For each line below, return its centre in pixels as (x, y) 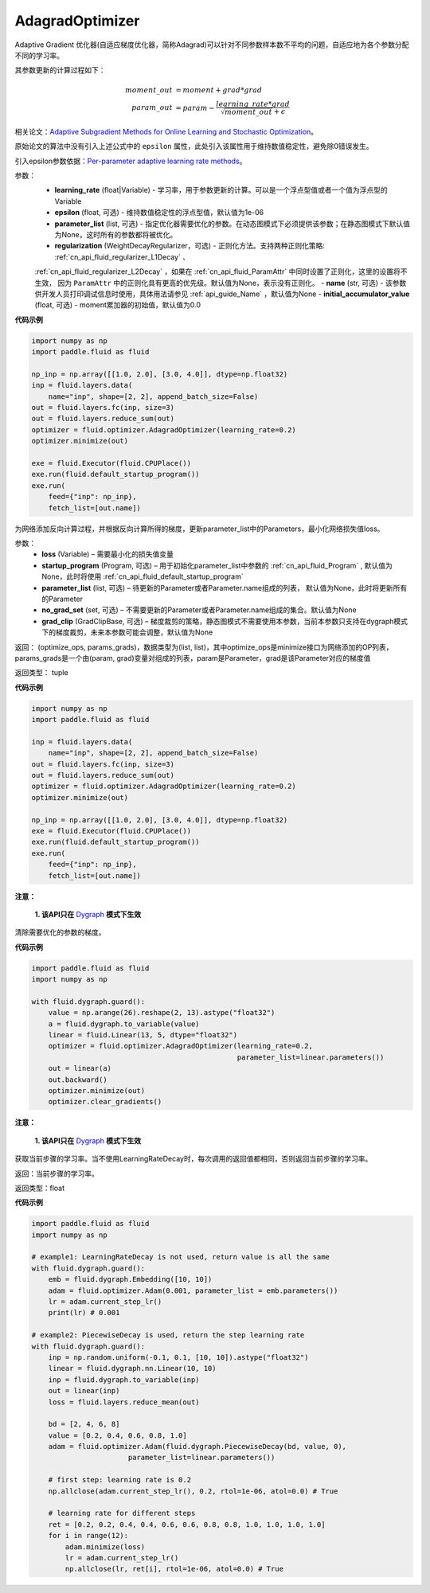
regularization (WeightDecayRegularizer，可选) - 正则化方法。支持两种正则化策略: (190, 246)
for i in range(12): (88, 1536)
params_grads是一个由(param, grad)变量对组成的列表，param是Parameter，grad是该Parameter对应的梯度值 (193, 658)
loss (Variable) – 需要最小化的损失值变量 (108, 554)
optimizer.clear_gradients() (105, 1102)
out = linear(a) (80, 1068)
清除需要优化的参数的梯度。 (60, 932)
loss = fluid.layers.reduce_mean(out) (124, 1402)
